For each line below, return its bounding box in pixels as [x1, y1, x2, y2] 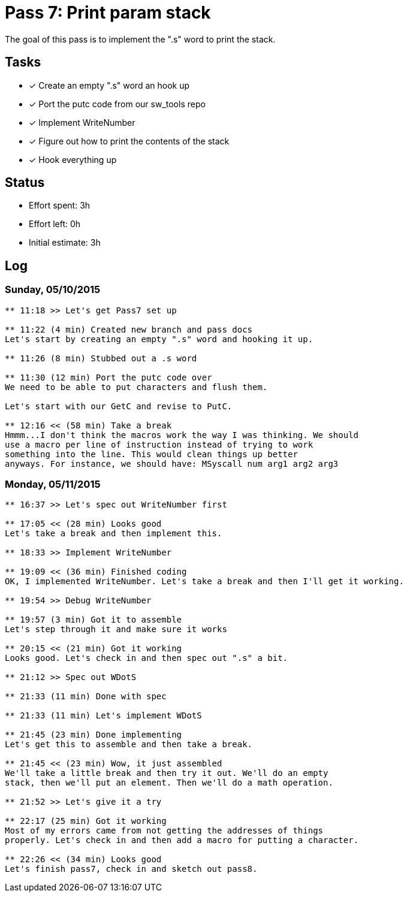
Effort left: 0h [29, 219, 81, 229]
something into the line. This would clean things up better [5, 449, 298, 459]
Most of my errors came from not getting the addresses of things [5, 826, 324, 836]
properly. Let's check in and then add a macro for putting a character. [5, 835, 359, 845]
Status [5, 175, 45, 191]
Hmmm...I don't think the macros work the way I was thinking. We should [5, 430, 359, 440]
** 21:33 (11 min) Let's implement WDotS [5, 711, 202, 721]
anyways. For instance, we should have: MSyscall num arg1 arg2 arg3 [5, 458, 339, 469]
